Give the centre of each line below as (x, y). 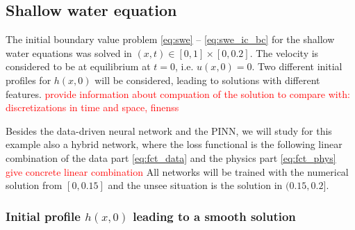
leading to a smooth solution (214, 216)
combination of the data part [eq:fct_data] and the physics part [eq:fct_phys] (171, 157)
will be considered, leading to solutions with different (207, 80)
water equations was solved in (69, 52)
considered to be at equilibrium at (78, 66)
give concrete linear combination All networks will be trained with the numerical (177, 171)
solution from (34, 185)
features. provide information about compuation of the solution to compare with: (178, 93)
